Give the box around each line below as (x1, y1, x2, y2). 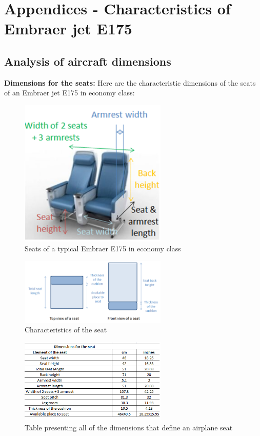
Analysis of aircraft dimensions (4, 53, 171, 69)
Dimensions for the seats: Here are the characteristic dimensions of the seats (4, 77, 256, 88)
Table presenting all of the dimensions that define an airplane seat (25, 422, 233, 432)
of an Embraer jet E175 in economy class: (4, 87, 135, 98)
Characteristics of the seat (25, 324, 107, 335)
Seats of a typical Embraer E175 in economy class (25, 243, 181, 254)
